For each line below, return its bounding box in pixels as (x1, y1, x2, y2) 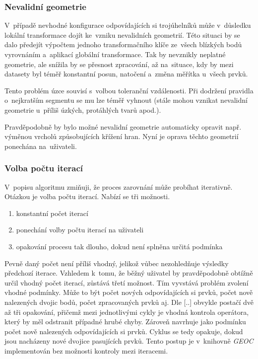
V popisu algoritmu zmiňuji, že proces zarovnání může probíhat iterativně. (4, 181, 233, 192)
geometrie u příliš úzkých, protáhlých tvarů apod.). (4, 104, 161, 115)
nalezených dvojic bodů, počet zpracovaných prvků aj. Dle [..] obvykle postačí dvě (4, 296, 254, 307)
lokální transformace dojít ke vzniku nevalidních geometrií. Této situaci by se (4, 29, 240, 40)
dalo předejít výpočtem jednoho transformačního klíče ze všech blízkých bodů (4, 39, 242, 50)
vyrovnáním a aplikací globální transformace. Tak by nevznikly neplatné (4, 49, 226, 59)
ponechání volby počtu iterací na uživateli (16, 224, 144, 235)
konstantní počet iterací (16, 208, 88, 218)
